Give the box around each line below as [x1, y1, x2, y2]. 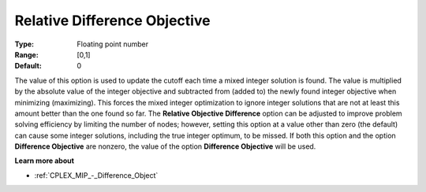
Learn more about [14, 156, 75, 165]
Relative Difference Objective [14, 12, 211, 29]
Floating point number [77, 39, 149, 49]
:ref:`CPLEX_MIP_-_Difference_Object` [34, 170, 159, 180]
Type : [14, 39, 35, 49]
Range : [14, 50, 39, 59]
